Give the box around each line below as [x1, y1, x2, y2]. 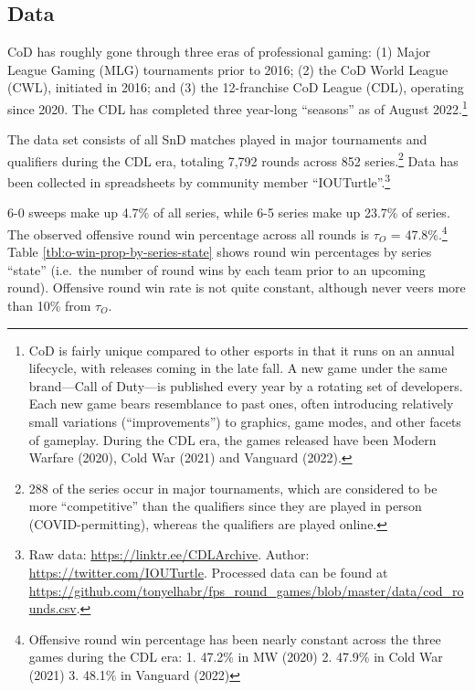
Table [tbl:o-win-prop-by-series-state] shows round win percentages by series [7, 242, 432, 261]
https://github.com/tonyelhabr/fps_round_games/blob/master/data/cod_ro [28, 580, 464, 600]
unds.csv [28, 599, 77, 618]
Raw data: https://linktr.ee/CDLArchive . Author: [28, 545, 310, 564]
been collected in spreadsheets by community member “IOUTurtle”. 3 [7, 170, 391, 191]
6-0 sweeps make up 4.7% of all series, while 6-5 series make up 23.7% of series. [7, 203, 450, 222]
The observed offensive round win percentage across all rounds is [7, 224, 370, 243]
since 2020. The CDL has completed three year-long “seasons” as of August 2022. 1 [7, 96, 468, 118]
